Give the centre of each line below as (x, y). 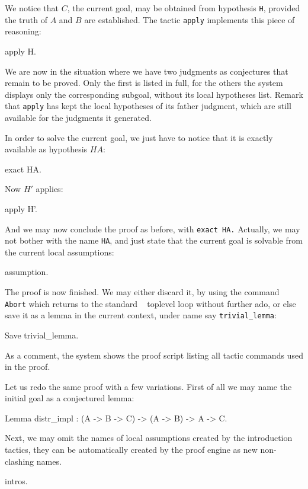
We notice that (32, 8)
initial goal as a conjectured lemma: (70, 398)
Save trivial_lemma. (42, 335)
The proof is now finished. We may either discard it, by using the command (142, 292)
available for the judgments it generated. (78, 117)
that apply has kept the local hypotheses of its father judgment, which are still (148, 106)
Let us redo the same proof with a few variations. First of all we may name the (148, 386)
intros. (16, 481)
